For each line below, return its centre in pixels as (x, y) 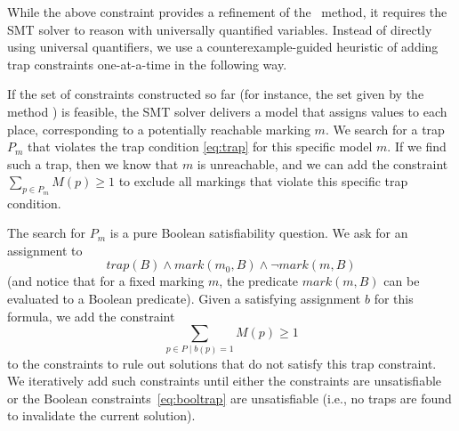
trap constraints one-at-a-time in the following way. (147, 64)
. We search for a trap (385, 129)
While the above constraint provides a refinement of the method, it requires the (227, 12)
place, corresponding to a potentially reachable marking (159, 129)
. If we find (417, 146)
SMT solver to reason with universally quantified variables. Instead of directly (220, 29)
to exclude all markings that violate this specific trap (263, 181)
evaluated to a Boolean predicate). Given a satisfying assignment (184, 298)
